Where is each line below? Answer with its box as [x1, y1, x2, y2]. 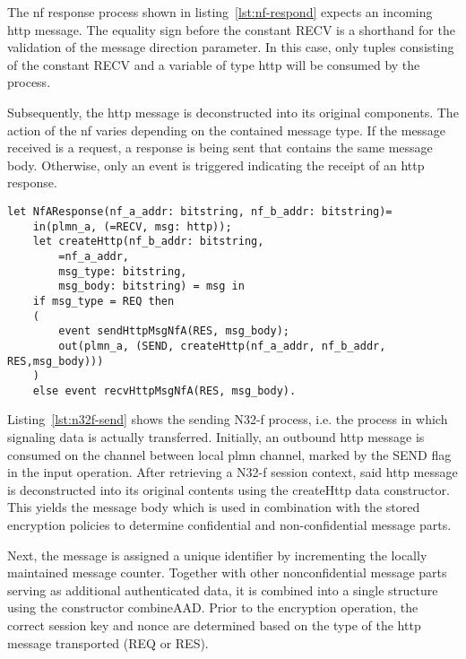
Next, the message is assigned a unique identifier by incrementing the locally [7, 545, 427, 564]
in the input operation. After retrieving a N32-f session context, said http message [7, 463, 458, 481]
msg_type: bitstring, [58, 264, 187, 278]
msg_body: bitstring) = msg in [58, 280, 245, 293]
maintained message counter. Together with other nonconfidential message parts [7, 563, 447, 582]
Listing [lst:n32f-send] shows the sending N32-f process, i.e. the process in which [7, 410, 448, 429]
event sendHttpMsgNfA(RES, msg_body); [58, 325, 289, 338]
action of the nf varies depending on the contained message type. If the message [7, 120, 445, 139]
